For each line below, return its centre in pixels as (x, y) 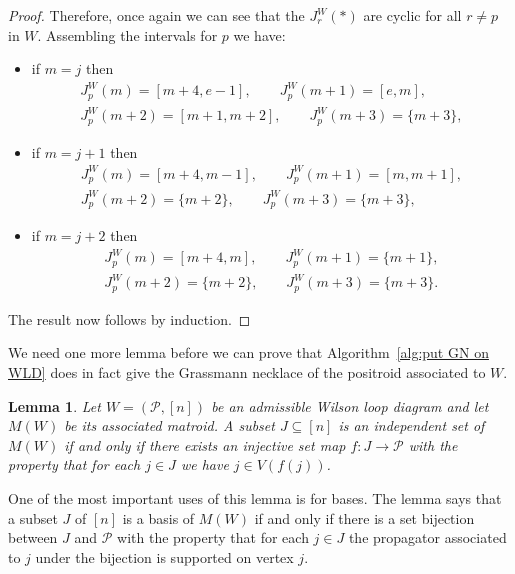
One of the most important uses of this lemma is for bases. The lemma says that (255, 498)
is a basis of (158, 517)
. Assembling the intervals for (127, 34)
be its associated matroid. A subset (169, 425)
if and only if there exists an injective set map (205, 444)
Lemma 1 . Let (54, 405)
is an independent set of (411, 425)
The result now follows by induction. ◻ (129, 318)
